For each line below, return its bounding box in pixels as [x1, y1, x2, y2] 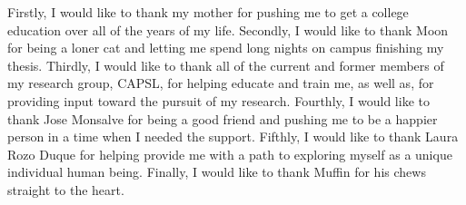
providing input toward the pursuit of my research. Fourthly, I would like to [7, 91, 430, 110]
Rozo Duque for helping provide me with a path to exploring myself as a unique [7, 144, 452, 163]
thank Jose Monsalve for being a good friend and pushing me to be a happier [7, 109, 438, 128]
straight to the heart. [7, 180, 124, 199]
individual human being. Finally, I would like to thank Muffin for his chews [7, 162, 426, 181]
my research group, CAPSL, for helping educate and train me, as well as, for [7, 73, 434, 93]
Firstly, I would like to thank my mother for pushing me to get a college [7, 3, 409, 21]
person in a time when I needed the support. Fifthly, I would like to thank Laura [7, 127, 459, 146]
